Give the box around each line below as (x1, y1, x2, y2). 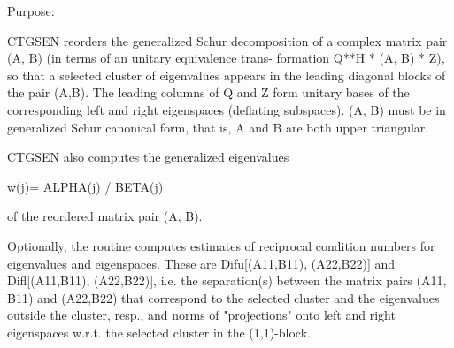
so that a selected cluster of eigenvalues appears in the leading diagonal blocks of (7, 65, 446, 84)
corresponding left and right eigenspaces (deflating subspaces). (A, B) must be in (7, 100, 446, 118)
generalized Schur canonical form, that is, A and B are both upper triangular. (7, 117, 429, 136)
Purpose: (7, 2, 55, 19)
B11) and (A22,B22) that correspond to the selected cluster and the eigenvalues (7, 288, 440, 306)
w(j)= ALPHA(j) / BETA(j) (7, 177, 164, 195)
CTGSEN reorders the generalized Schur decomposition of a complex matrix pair (7, 31, 448, 49)
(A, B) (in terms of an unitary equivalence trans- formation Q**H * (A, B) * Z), (7, 49, 445, 67)
